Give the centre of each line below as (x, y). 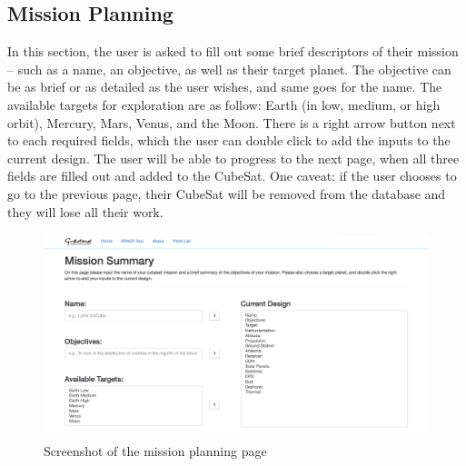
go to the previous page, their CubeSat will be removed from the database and (227, 193)
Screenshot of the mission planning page (155, 450)
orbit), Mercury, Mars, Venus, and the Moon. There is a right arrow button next (232, 122)
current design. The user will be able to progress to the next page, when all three (233, 158)
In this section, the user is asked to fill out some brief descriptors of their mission (233, 51)
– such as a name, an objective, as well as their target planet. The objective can (229, 69)
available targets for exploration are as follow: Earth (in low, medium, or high (224, 104)
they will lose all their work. (85, 211)
